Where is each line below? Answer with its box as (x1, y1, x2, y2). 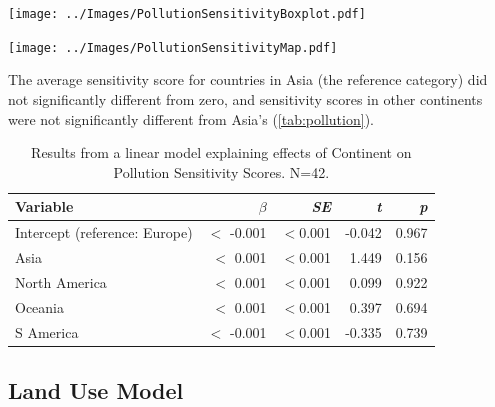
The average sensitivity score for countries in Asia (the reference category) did (8, 69, 488, 90)
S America (15, 321, 79, 342)
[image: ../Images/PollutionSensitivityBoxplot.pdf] (8, 7, 366, 21)
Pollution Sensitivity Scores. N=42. (113, 161, 330, 182)
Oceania (15, 296, 64, 317)
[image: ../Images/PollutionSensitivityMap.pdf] (8, 40, 338, 55)
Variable (15, 196, 74, 217)
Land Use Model (8, 374, 184, 405)
